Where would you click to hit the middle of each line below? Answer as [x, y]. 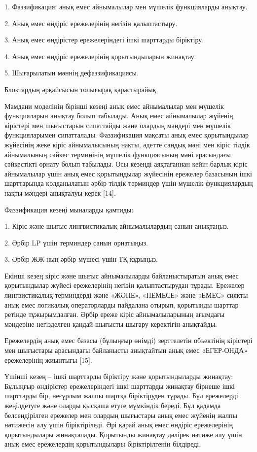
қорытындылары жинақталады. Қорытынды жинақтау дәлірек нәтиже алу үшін [123, 434]
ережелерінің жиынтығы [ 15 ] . [48, 360]
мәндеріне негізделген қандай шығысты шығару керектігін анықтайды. [111, 324]
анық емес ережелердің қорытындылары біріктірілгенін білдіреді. [103, 444]
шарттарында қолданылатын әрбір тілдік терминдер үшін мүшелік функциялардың [129, 183]
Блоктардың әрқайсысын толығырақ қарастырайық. [81, 89]
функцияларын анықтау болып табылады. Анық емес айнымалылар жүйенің [119, 116]
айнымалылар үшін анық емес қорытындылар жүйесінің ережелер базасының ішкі [128, 173]
